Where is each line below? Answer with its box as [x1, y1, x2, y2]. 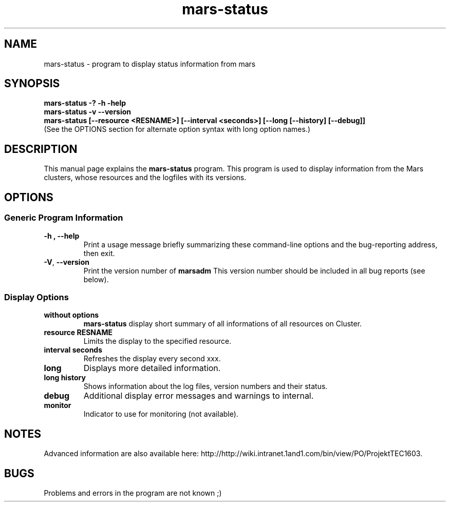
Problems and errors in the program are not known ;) [44, 488, 222, 497]
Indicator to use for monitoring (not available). [83, 410, 238, 419]
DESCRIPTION [4, 142, 78, 155]
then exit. [83, 248, 115, 258]
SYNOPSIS [4, 77, 60, 90]
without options [44, 310, 99, 320]
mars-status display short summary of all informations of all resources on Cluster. [83, 319, 362, 328]
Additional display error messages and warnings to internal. [83, 391, 314, 401]
